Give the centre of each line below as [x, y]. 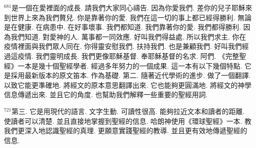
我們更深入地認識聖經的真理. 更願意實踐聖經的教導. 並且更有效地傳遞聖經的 [126, 130]
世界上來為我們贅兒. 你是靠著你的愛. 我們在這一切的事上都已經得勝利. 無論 [131, 17]
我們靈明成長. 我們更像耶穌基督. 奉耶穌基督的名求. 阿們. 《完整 [137, 55]
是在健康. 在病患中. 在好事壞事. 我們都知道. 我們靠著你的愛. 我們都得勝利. [123, 27]
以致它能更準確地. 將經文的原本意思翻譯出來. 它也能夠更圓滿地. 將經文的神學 [128, 85]
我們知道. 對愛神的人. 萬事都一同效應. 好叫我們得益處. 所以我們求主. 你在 [128, 36]
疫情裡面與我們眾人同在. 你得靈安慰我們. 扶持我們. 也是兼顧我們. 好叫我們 [123, 46]
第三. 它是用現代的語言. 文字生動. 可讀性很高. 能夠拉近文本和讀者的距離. [128, 111]
